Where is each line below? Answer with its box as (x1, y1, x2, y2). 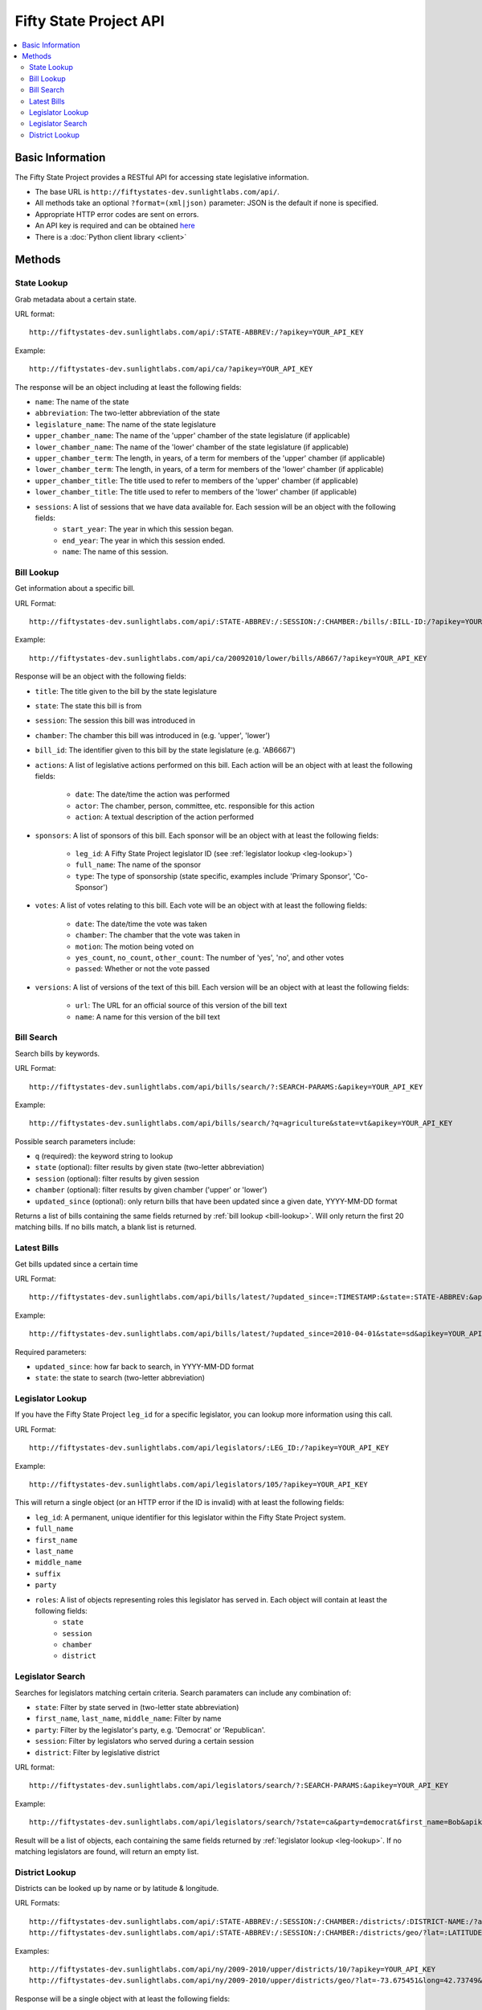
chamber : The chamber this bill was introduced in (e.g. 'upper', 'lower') (35, 730, 271, 740)
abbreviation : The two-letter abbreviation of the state (35, 408, 220, 418)
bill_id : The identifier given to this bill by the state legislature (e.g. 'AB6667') (35, 745, 296, 755)
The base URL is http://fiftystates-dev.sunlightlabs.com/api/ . (35, 187, 280, 196)
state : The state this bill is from (35, 700, 142, 711)
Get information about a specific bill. (14, 584, 136, 593)
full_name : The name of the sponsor (75, 860, 201, 870)
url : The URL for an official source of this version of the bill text (75, 1001, 288, 1011)
